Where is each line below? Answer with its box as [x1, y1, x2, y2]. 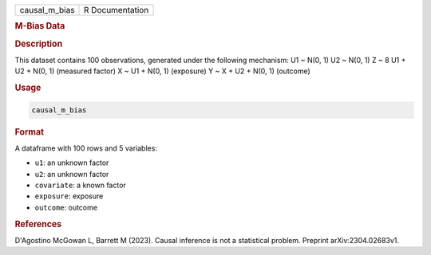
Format [14, 126, 44, 137]
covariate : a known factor [34, 180, 127, 190]
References [14, 218, 62, 229]
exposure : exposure [34, 191, 104, 201]
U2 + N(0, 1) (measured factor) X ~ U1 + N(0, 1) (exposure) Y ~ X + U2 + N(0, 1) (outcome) [14, 66, 310, 76]
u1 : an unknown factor [34, 158, 109, 167]
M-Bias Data [14, 21, 65, 32]
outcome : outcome [34, 202, 97, 212]
